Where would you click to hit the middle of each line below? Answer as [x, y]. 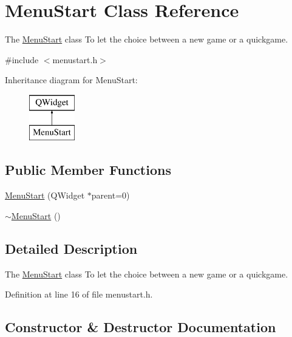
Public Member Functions [88, 170]
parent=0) [110, 195]
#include [22, 59]
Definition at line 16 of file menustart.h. [79, 294]
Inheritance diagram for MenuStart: [71, 80]
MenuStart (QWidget [45, 195]
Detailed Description [71, 248]
